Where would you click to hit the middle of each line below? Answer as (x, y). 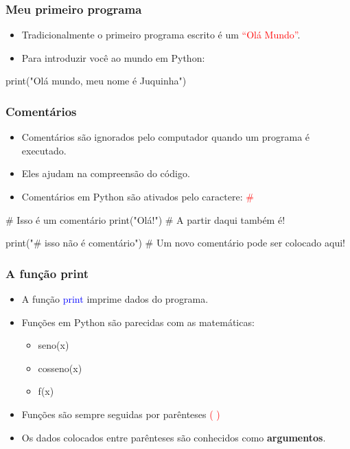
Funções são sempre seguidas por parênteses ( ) (121, 414)
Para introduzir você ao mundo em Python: (113, 57)
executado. (44, 150)
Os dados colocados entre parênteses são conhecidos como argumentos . (174, 437)
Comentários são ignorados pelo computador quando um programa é (166, 137)
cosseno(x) (60, 368)
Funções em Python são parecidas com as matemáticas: (138, 322)
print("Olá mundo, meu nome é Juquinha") (96, 81)
